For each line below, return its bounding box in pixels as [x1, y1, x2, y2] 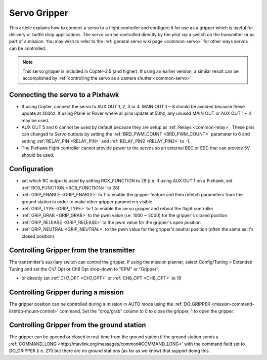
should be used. [21, 152, 54, 158]
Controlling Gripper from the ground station [9, 321, 146, 329]
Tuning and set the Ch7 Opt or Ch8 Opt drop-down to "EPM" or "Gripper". [9, 266, 160, 272]
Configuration [9, 165, 53, 173]
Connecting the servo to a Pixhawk [9, 90, 119, 99]
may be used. [21, 117, 49, 123]
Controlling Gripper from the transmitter [9, 246, 135, 255]
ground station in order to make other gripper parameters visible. [21, 198, 154, 205]
